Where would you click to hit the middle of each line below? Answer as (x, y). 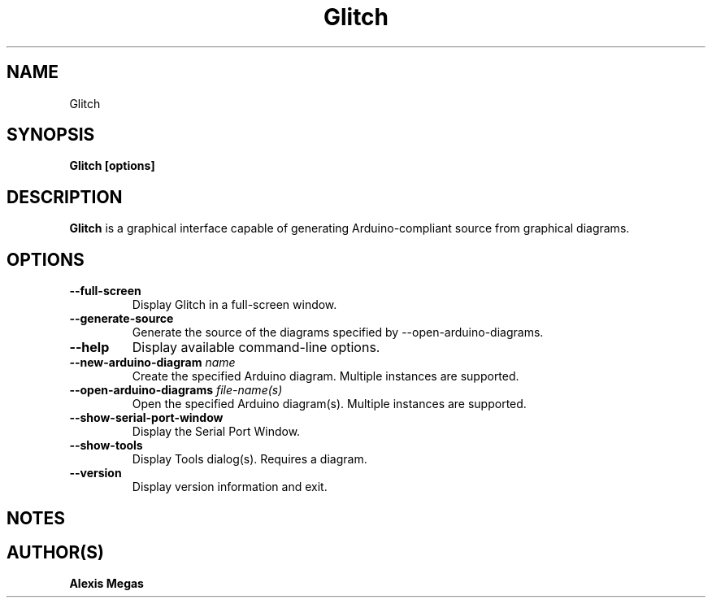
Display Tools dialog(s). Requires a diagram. (250, 459)
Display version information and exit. (230, 487)
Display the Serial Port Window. (216, 432)
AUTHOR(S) (55, 552)
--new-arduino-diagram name (152, 363)
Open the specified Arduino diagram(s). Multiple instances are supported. (329, 404)
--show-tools (106, 445)
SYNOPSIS (51, 135)
